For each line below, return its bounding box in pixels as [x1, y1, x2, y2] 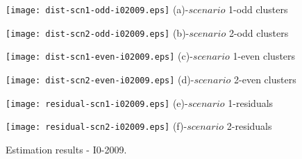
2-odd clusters [228, 25, 289, 40]
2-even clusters [234, 72, 296, 86]
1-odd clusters [228, 2, 288, 16]
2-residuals [226, 119, 272, 133]
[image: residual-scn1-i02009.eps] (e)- [6, 95, 188, 110]
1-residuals [228, 95, 274, 110]
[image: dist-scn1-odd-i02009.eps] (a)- [6, 2, 189, 16]
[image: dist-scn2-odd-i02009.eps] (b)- [6, 25, 190, 40]
